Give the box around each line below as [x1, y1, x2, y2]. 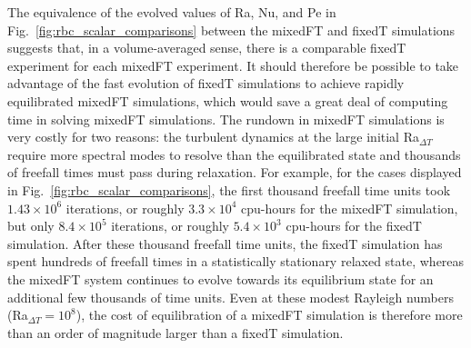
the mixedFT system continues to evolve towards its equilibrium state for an [7, 269, 434, 288]
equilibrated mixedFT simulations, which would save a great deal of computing [7, 91, 448, 110]
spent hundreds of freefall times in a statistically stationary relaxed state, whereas [7, 252, 465, 271]
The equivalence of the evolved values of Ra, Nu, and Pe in [7, 3, 336, 21]
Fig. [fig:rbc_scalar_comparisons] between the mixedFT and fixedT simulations [7, 20, 456, 39]
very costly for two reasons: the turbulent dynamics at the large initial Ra [7, 127, 419, 146]
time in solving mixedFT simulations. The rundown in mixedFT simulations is [7, 109, 445, 128]
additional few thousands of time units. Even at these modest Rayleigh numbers [7, 287, 454, 306]
